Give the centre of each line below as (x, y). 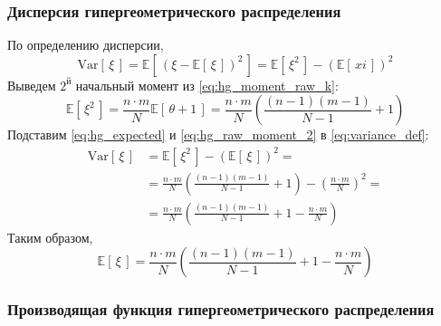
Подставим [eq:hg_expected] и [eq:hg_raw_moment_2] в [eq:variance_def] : (218, 134)
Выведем (32, 85)
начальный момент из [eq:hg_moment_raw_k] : (207, 85)
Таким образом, (50, 237)
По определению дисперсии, (86, 45)
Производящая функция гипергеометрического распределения (221, 309)
